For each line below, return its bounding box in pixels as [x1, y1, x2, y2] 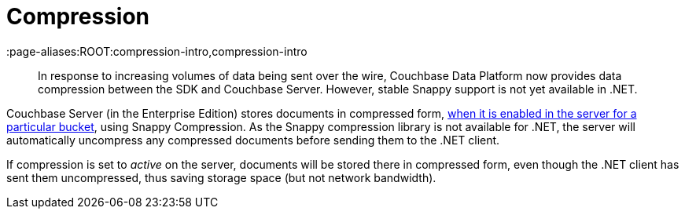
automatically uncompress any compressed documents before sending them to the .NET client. [6, 133, 500, 147]
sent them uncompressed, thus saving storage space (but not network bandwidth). [6, 170, 436, 184]
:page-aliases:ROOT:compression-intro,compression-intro [6, 44, 308, 58]
